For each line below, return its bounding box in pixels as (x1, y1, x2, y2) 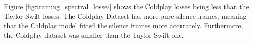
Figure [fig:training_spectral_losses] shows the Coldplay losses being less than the (4, 1, 249, 11)
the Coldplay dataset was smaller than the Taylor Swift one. (4, 29, 184, 40)
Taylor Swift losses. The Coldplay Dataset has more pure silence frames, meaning (4, 11, 247, 21)
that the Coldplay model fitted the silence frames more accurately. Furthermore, (4, 20, 243, 30)
